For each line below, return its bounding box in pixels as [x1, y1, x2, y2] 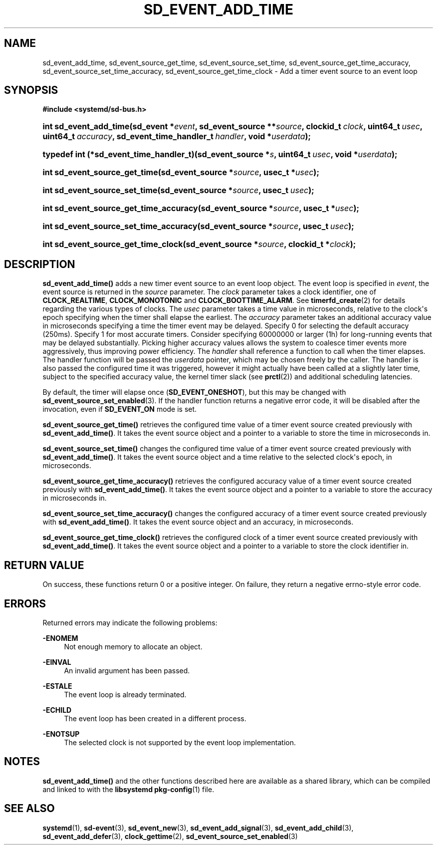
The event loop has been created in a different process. [64, 714, 246, 723]
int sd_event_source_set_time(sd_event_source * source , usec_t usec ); [42, 185, 314, 196]
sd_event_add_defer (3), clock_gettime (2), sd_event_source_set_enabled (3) [42, 832, 298, 841]
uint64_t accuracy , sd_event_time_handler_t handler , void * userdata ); [42, 131, 311, 142]
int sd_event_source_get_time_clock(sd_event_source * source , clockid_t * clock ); [42, 239, 356, 250]
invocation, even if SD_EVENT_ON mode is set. [42, 405, 197, 414]
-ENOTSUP [42, 729, 80, 738]
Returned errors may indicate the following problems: [42, 618, 218, 627]
